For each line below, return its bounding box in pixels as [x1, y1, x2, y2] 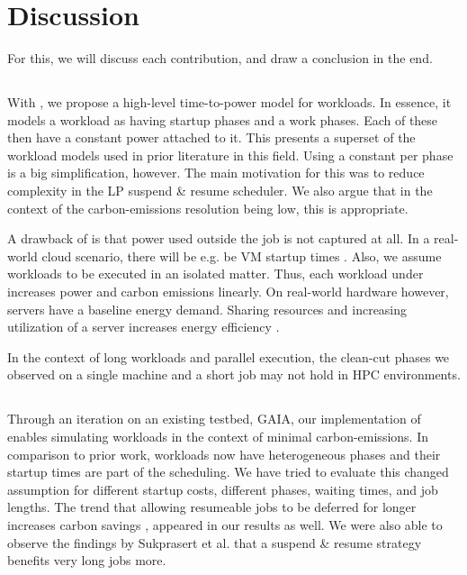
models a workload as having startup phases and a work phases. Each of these [7, 110, 438, 129]
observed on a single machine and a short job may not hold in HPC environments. [7, 365, 461, 384]
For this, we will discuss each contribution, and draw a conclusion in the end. [7, 49, 433, 68]
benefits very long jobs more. [7, 551, 166, 570]
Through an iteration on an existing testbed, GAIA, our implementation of [7, 409, 421, 428]
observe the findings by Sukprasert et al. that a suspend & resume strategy [7, 533, 422, 552]
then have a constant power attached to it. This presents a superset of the [7, 128, 416, 147]
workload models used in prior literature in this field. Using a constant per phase [7, 145, 454, 164]
